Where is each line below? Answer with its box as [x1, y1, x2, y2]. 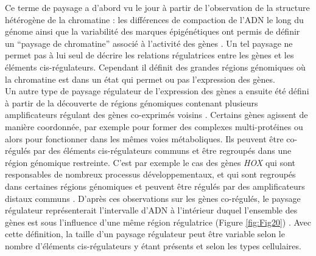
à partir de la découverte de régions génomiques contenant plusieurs [5, 96, 258, 109]
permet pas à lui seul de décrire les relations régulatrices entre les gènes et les [5, 49, 294, 61]
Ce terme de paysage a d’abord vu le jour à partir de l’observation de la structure [5, 1, 310, 13]
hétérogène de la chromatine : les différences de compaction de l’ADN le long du [5, 13, 304, 26]
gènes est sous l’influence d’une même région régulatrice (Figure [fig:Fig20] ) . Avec [5, 215, 311, 228]
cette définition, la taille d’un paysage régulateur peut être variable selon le [5, 227, 285, 240]
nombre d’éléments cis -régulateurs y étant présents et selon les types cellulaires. [5, 239, 301, 252]
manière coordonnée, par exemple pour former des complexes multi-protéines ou [5, 120, 303, 133]
